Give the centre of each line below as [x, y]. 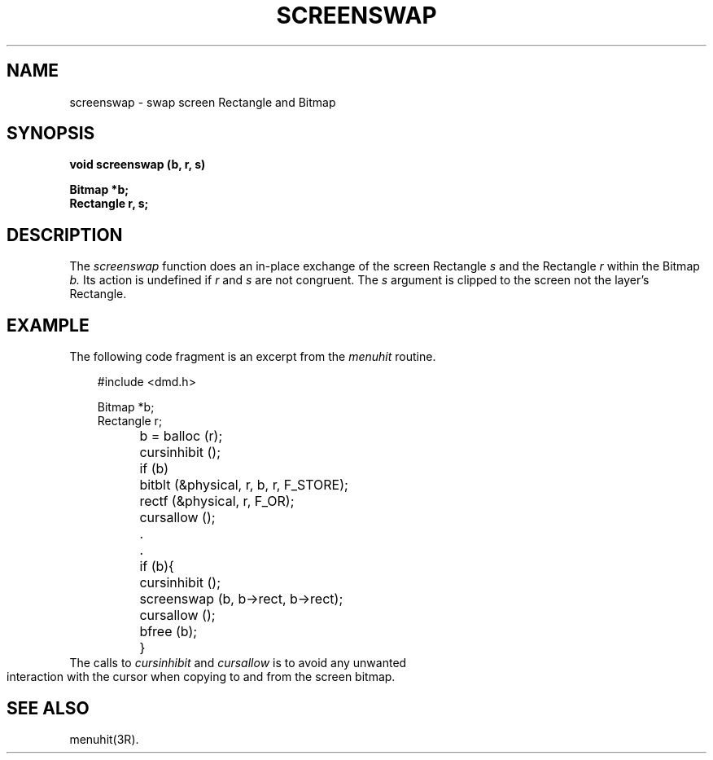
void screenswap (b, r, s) [138, 165]
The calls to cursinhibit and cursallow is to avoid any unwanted [238, 663]
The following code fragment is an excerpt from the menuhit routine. [253, 357]
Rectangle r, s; [109, 204]
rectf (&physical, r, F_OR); [217, 501]
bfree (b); [168, 632]
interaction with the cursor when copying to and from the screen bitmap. [201, 677]
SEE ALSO [48, 708]
